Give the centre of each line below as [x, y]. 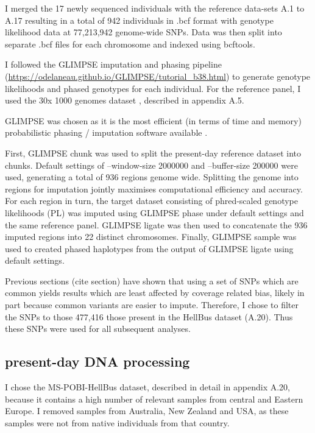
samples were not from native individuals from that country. [117, 422]
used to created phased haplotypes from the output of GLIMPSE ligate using [149, 248]
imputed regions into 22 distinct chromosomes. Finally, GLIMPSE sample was [151, 237]
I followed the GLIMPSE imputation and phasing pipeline [113, 64]
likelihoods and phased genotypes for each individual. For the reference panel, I [153, 88]
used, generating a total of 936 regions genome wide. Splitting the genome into [152, 177]
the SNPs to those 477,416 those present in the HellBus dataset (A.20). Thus [149, 316]
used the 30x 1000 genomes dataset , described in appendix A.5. [125, 100]
